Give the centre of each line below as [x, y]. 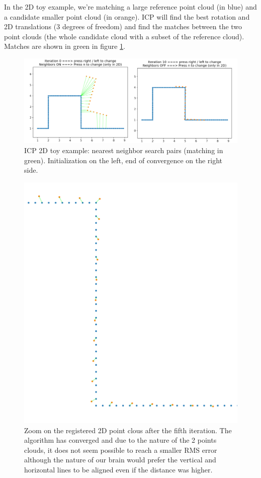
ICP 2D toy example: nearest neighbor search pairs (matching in [124, 150]
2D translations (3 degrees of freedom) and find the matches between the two [123, 26]
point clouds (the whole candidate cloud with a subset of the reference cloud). [124, 36]
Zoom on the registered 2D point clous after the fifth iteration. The [128, 430]
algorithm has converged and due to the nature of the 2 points [120, 440]
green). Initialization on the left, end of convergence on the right [123, 160]
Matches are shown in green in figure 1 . [65, 46]
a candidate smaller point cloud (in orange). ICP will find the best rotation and [127, 16]
